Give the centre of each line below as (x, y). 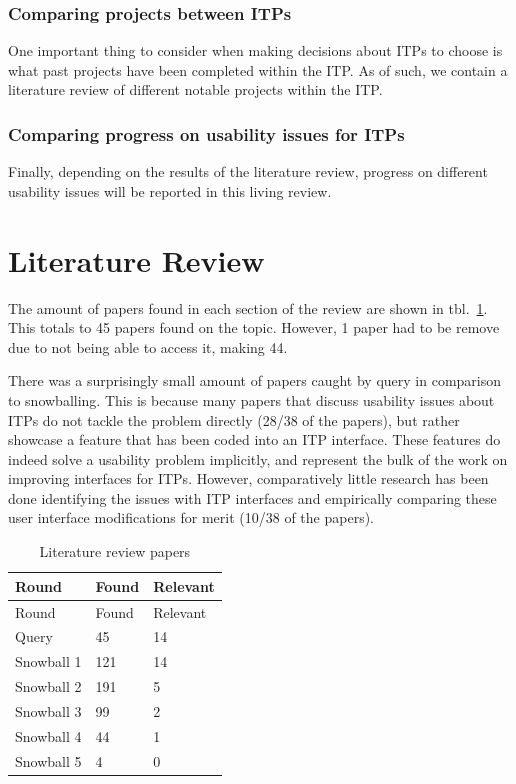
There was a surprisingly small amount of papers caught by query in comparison (255, 380)
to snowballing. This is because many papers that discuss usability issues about (251, 399)
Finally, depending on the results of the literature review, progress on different (248, 171)
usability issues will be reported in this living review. (170, 190)
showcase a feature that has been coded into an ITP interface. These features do (254, 439)
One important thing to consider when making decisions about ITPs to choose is (255, 50)
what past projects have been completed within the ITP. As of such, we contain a (258, 69)
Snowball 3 (48, 710)
